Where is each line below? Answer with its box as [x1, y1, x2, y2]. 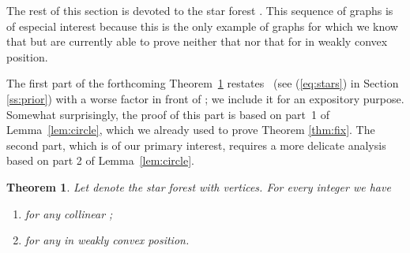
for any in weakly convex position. [24, 232, 190, 248]
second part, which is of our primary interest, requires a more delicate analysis [6, 136, 386, 153]
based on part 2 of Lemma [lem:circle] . [6, 152, 194, 169]
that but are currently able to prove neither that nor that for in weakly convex [6, 33, 388, 50]
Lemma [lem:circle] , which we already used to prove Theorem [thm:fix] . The [6, 121, 375, 138]
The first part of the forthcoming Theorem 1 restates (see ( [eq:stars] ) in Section [6, 75, 399, 91]
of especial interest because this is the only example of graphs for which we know [6, 17, 398, 34]
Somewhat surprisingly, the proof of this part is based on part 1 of [6, 106, 329, 122]
